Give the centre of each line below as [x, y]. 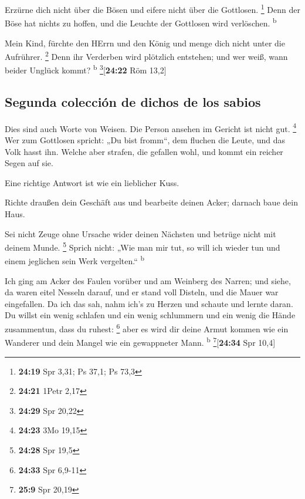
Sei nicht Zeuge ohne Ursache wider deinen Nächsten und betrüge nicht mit [140, 233]
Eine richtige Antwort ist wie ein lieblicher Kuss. [92, 182]
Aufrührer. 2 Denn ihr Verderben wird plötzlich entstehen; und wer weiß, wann [146, 55]
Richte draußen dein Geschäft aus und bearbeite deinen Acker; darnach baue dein [151, 202]
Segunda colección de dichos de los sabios [133, 101]
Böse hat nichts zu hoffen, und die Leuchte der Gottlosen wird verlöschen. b [141, 22]
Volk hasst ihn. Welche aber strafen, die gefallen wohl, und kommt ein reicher [144, 151]
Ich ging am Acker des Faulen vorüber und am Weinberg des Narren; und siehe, [148, 280]
